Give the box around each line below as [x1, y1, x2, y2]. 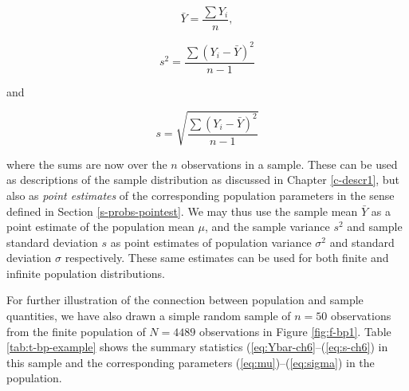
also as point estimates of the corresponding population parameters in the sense [6, 186, 395, 203]
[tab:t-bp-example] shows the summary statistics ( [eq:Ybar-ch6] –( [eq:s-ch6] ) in [6, 338, 388, 355]
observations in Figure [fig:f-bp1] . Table [199, 323, 391, 339]
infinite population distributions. [6, 264, 165, 281]
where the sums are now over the [6, 155, 167, 172]
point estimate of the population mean [6, 218, 195, 235]
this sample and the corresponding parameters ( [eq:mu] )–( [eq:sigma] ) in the [6, 354, 375, 370]
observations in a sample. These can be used [181, 155, 398, 172]
